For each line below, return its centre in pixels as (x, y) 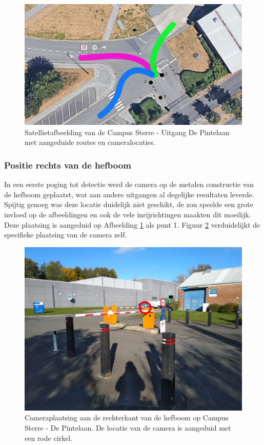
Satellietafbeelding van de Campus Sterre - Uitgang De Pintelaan (127, 132)
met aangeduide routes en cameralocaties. (90, 142)
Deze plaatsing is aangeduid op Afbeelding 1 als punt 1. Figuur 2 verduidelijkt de (132, 224)
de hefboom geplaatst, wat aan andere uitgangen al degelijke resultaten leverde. (129, 194)
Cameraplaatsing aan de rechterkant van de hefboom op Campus (127, 418)
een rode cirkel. (49, 438)
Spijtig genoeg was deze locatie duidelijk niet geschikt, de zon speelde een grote (129, 204)
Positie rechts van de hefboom (68, 165)
